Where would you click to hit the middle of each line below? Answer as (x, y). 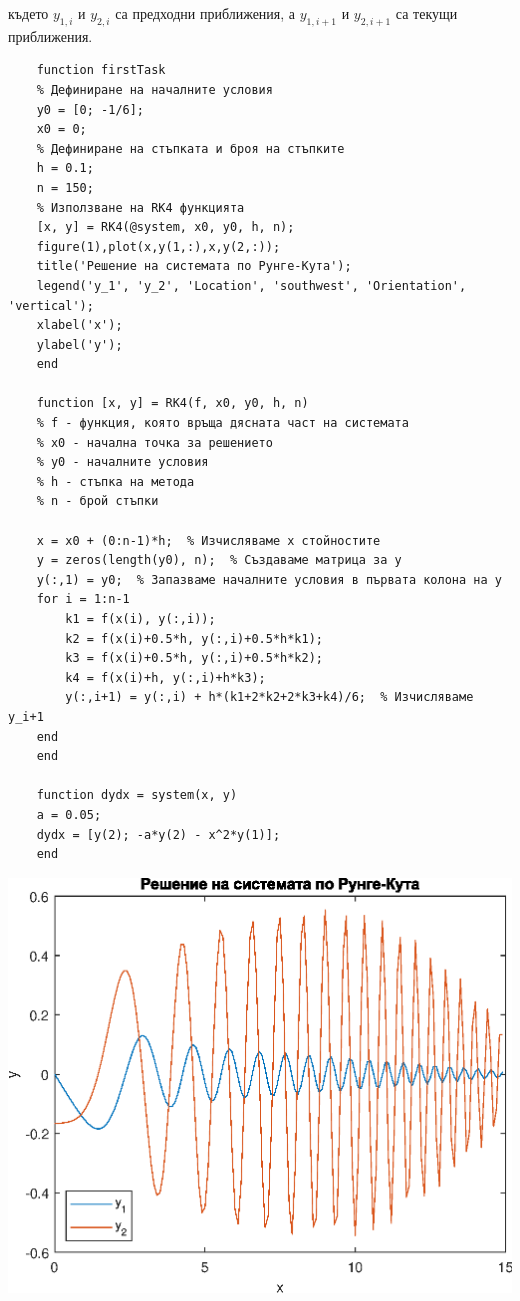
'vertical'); (51, 305)
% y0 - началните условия (122, 462)
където (28, 13)
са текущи (426, 13)
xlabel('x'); (79, 325)
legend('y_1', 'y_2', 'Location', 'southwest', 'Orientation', (251, 285)
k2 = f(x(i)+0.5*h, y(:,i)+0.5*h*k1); (194, 638)
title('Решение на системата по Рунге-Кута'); (194, 266)
